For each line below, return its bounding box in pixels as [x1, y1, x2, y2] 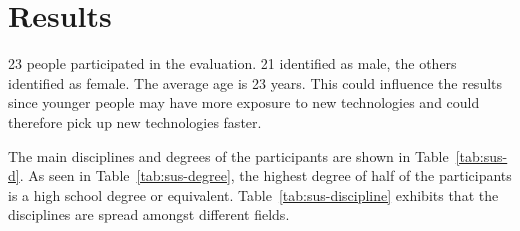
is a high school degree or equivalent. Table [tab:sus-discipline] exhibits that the [8, 184, 499, 205]
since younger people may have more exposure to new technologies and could [8, 92, 480, 113]
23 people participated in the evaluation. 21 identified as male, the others [8, 53, 457, 74]
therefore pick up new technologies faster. [8, 111, 262, 132]
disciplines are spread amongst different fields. [8, 204, 290, 225]
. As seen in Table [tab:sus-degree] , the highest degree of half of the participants [19, 165, 512, 186]
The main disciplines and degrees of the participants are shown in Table [8, 145, 449, 166]
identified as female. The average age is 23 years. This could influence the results [8, 72, 503, 93]
